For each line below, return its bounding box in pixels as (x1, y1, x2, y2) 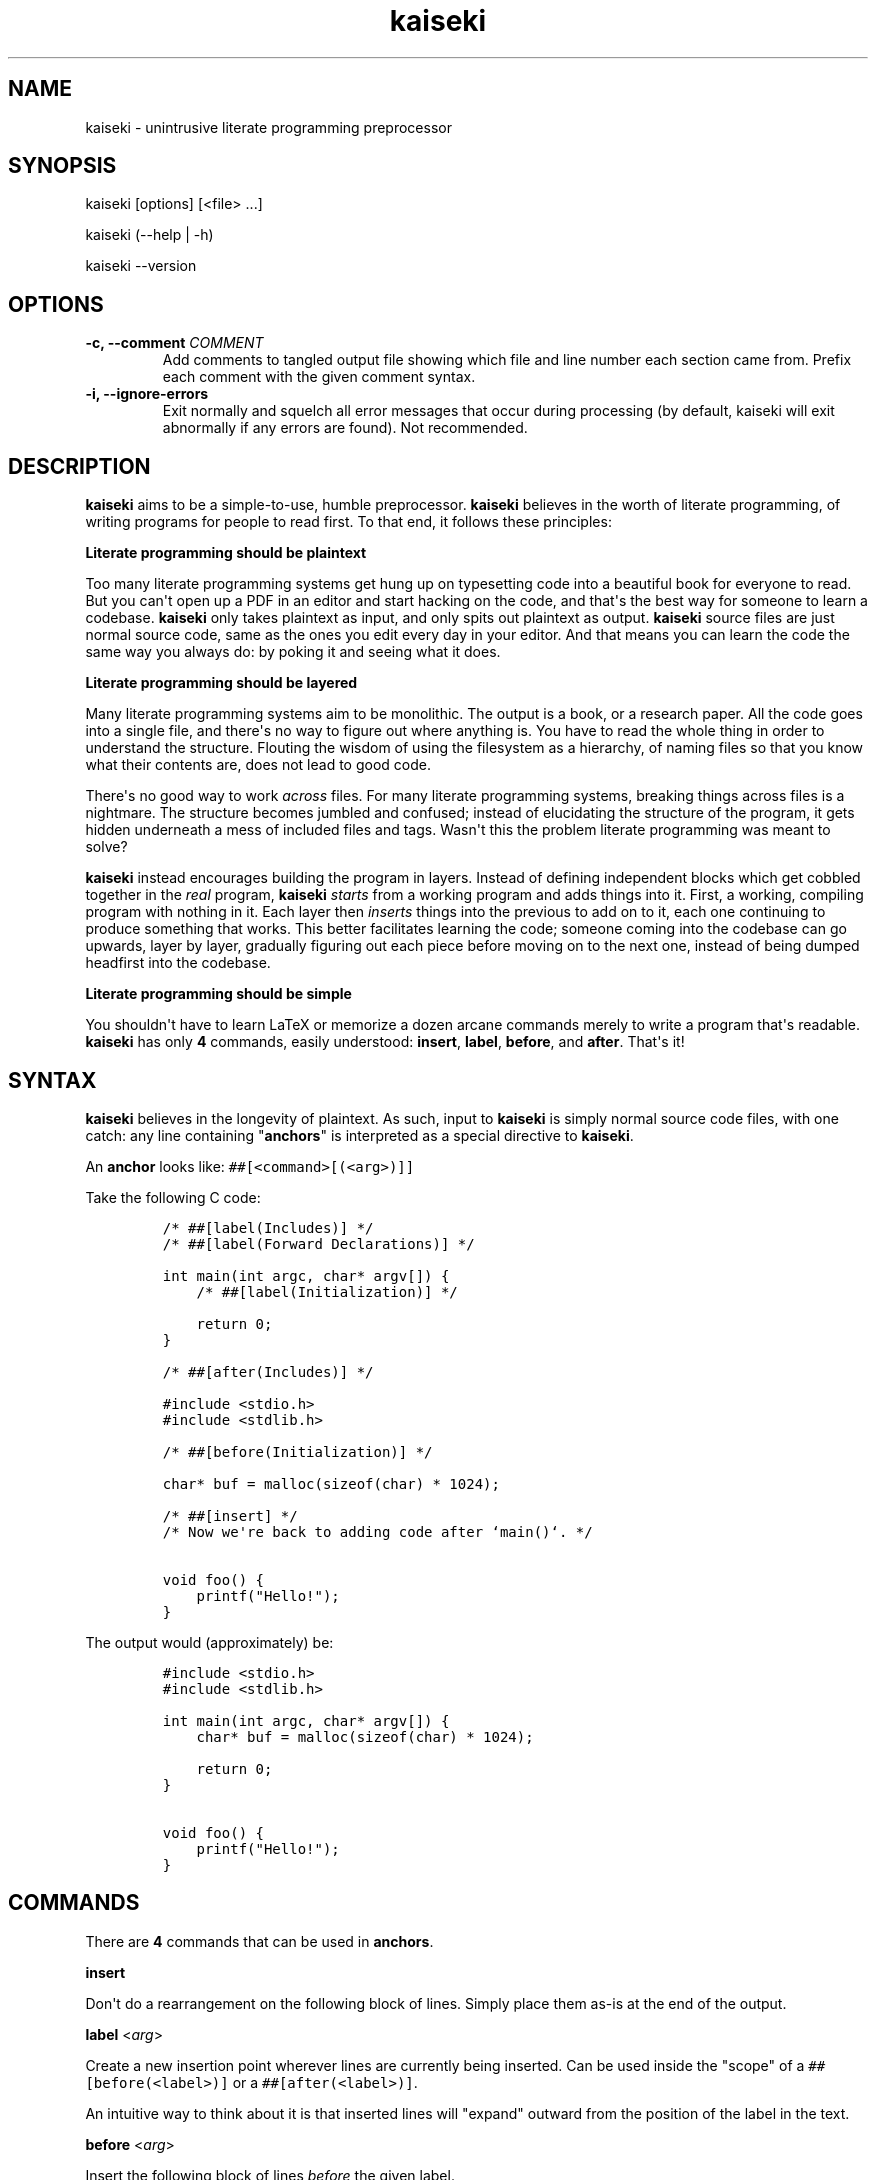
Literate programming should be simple (85, 985, 352, 1003)
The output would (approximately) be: (85, 1633, 334, 1651)
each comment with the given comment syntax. (162, 368, 476, 386)
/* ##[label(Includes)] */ (162, 1219, 374, 1236)
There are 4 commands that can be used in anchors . (85, 1932, 434, 1950)
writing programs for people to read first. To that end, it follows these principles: (85, 513, 612, 531)
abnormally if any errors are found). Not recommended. (162, 419, 528, 437)
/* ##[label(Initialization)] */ (196, 1283, 458, 1300)
